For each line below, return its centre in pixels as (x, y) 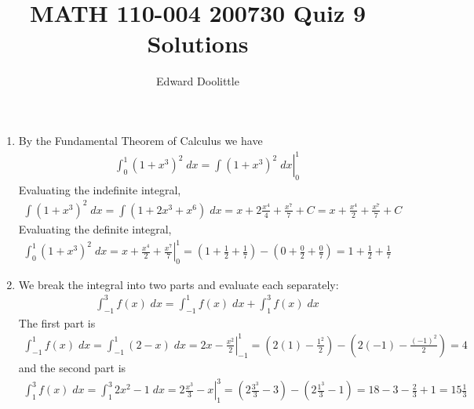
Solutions (198, 43)
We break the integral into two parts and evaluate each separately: (179, 284)
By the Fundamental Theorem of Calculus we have (140, 140)
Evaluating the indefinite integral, (100, 189)
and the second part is (72, 367)
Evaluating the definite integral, (95, 228)
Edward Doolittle (198, 81)
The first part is (57, 322)
